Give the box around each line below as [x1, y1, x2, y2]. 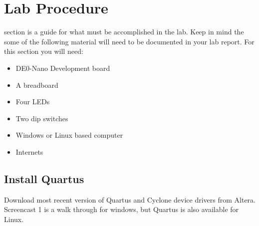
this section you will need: [4, 46, 83, 56]
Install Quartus [4, 171, 84, 186]
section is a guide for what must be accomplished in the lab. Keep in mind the [4, 26, 244, 37]
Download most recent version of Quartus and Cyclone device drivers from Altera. [4, 194, 256, 205]
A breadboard [15, 79, 58, 90]
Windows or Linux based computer [15, 130, 123, 140]
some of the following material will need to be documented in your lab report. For [4, 36, 255, 46]
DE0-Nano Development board [15, 62, 110, 73]
